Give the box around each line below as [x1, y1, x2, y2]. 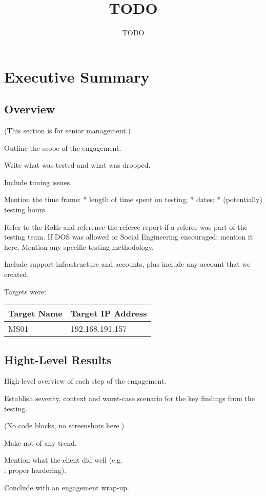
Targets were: [4, 286, 46, 296]
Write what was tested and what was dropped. [4, 160, 151, 170]
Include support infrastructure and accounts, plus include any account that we [4, 259, 251, 269]
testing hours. [4, 204, 47, 215]
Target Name [8, 307, 63, 320]
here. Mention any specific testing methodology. [4, 241, 154, 252]
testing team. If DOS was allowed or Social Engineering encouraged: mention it [4, 231, 253, 242]
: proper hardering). [4, 465, 67, 475]
